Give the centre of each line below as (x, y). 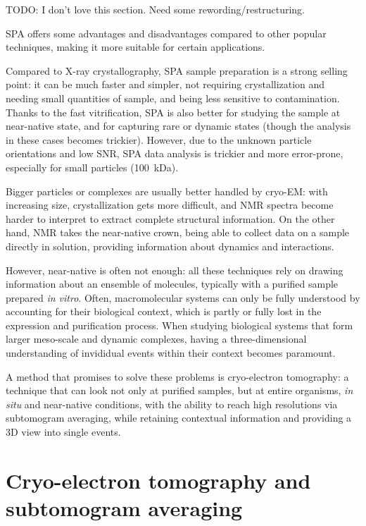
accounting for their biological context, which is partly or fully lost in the (164, 311)
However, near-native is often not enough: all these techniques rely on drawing (175, 270)
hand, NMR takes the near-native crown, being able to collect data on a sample (178, 232)
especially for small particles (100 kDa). (92, 167)
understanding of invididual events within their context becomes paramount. (171, 353)
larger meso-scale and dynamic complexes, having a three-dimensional (156, 339)
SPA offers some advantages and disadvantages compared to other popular (166, 33)
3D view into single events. (63, 432)
